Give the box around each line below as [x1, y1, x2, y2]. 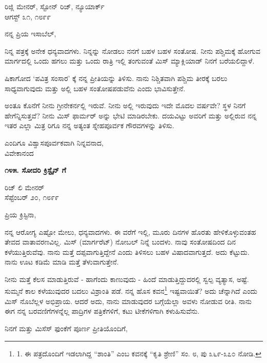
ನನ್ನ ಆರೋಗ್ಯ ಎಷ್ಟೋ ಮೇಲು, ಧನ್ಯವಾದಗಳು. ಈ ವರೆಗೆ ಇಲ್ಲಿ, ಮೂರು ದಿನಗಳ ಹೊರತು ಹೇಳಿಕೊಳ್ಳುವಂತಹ [5, 226, 256, 237]
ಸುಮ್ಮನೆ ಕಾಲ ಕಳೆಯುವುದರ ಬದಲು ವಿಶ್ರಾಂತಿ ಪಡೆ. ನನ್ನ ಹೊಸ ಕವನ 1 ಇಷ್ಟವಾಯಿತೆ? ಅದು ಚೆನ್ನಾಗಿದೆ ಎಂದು [5, 284, 257, 296]
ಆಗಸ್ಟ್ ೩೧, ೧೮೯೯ [5, 11, 51, 22]
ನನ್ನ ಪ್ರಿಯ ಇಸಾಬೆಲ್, [5, 28, 56, 39]
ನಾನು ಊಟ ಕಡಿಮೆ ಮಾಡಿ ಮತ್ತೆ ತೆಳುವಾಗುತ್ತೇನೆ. [5, 256, 119, 267]
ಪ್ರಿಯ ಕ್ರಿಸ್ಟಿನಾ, [5, 209, 36, 219]
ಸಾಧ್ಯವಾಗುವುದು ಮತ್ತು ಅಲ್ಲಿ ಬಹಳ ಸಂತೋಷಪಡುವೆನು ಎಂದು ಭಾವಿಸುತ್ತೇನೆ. [5, 83, 186, 93]
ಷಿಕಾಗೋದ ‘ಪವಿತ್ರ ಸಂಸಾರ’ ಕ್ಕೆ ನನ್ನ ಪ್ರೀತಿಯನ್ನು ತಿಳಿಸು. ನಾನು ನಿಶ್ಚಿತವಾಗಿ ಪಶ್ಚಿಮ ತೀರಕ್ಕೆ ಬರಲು [5, 72, 228, 83]
